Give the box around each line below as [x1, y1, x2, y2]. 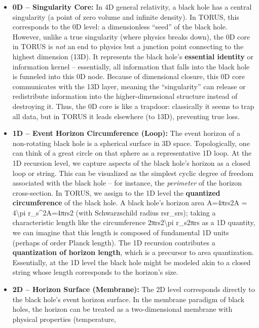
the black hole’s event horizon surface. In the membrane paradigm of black [12, 294, 245, 304]
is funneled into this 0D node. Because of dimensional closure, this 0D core [12, 71, 245, 82]
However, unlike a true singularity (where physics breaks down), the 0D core [12, 31, 250, 42]
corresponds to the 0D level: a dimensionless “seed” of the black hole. [12, 21, 228, 32]
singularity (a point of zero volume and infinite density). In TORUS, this [12, 11, 239, 22]
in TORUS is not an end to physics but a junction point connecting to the [12, 41, 244, 52]
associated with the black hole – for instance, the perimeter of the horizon [12, 177, 242, 188]
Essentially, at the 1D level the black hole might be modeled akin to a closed [12, 257, 251, 267]
